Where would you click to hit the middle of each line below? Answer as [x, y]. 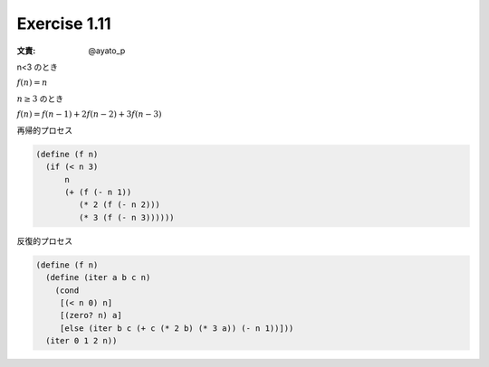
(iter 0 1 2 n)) [81, 341]
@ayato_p [107, 51]
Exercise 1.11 [64, 24]
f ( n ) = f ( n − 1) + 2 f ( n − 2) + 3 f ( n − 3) [89, 114]
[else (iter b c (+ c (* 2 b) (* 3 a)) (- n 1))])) [177, 328]
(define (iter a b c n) [98, 278]
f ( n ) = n [32, 83]
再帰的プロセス [44, 130]
